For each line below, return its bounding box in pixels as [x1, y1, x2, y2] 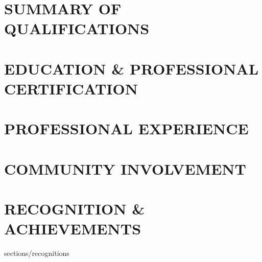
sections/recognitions [4, 248, 69, 258]
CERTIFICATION [4, 78, 138, 99]
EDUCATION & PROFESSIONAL [4, 58, 259, 79]
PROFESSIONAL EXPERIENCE [4, 118, 249, 139]
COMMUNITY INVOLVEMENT [4, 158, 246, 179]
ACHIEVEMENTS [4, 218, 141, 239]
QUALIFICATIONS [4, 18, 150, 39]
